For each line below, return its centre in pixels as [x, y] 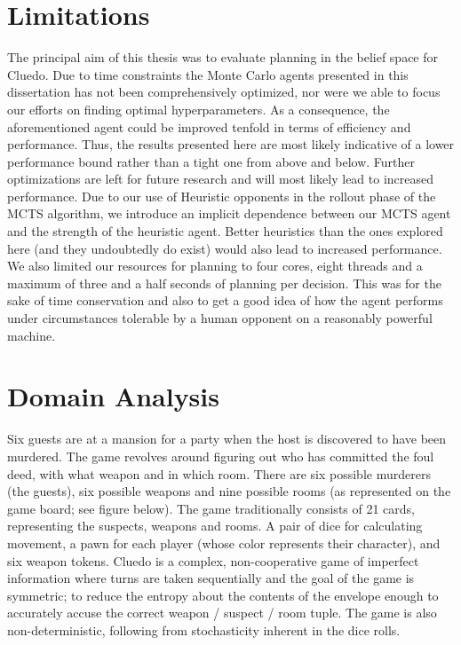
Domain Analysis [113, 396]
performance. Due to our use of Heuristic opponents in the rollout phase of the [222, 196]
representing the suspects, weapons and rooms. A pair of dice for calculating [215, 526]
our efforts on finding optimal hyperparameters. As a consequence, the [199, 109]
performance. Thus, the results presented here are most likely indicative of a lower [231, 144]
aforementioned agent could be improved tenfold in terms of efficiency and [209, 126]
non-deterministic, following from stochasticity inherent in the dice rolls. [204, 629]
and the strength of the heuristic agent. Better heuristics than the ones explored [225, 231]
